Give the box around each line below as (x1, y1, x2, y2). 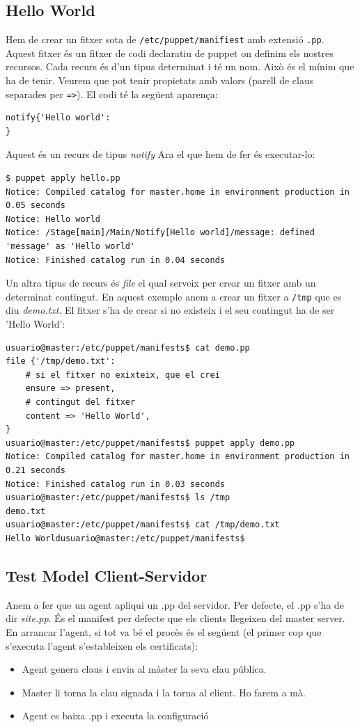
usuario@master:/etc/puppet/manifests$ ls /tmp (6, 493, 230, 503)
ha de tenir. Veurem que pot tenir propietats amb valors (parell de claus (6, 73, 314, 88)
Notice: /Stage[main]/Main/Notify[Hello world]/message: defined (6, 227, 315, 238)
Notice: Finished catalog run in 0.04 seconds (6, 255, 225, 265)
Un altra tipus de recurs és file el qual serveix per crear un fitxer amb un (6, 275, 316, 290)
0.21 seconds (6, 465, 65, 476)
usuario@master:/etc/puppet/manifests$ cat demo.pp (6, 342, 250, 353)
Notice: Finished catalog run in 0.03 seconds (6, 479, 225, 489)
